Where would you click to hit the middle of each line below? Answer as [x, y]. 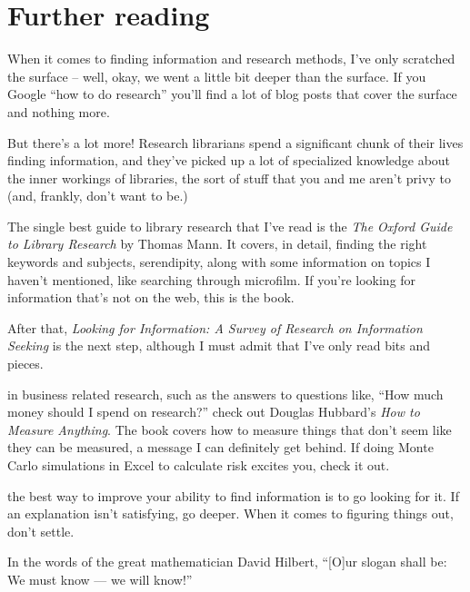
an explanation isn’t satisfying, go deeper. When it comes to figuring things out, [230, 513]
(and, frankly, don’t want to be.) [98, 196]
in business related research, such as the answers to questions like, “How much [225, 394]
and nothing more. [59, 111]
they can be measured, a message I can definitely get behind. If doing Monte [220, 447]
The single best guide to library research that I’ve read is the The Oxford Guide [230, 226]
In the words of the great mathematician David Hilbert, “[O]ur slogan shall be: [227, 562]
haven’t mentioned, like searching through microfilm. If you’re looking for [212, 279]
